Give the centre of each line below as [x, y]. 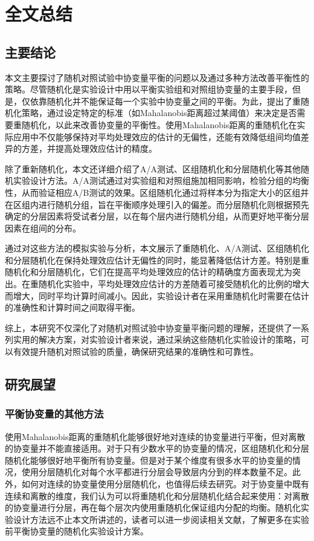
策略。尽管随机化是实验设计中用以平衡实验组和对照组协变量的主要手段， [149, 89]
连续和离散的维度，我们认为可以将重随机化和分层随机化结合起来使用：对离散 [157, 495]
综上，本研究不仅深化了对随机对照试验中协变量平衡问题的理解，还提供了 [149, 327]
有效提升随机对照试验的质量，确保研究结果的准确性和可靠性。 [136, 351]
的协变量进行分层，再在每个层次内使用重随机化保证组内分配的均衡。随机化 [153, 507]
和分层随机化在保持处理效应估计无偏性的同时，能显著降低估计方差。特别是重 [157, 260]
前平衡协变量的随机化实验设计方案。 [77, 531]
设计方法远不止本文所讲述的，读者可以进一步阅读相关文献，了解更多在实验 [161, 519]
